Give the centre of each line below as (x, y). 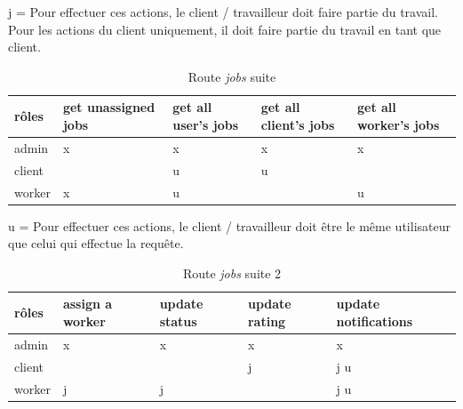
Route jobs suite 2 (232, 273)
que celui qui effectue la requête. (96, 243)
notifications (375, 321)
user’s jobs (206, 124)
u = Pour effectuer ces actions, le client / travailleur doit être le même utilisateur (229, 225)
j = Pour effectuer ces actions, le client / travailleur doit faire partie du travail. (223, 12)
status (178, 321)
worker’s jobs (398, 124)
